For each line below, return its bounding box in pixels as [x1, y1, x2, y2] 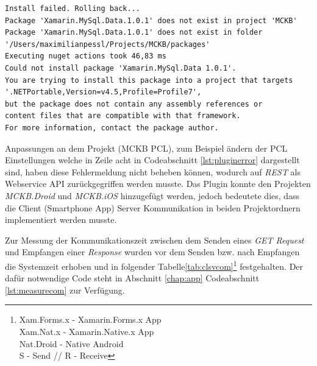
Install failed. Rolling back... [5, 4, 140, 13]
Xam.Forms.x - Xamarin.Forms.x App [19, 313, 162, 326]
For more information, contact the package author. [5, 123, 219, 132]
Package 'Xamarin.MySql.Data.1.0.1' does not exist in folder [5, 28, 263, 37]
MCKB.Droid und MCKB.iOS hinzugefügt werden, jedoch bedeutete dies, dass [5, 189, 300, 202]
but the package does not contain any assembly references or [5, 99, 263, 108]
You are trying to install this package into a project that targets [5, 76, 293, 85]
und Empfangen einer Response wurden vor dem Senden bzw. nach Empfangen [5, 245, 300, 258]
